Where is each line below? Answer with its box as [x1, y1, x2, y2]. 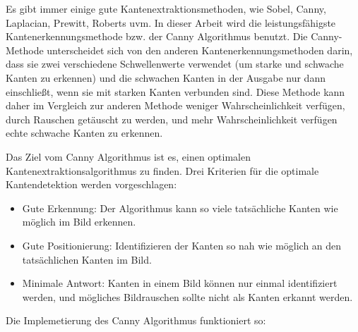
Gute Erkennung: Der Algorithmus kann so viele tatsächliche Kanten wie [22, 200, 338, 215]
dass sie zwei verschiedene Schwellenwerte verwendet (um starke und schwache [6, 56, 344, 71]
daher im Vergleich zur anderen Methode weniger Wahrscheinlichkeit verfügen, [6, 98, 345, 113]
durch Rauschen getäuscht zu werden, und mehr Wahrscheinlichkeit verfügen [6, 111, 338, 126]
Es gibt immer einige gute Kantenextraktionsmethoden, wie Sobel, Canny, [6, 1, 326, 16]
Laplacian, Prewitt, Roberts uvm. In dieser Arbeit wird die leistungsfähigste [6, 15, 336, 30]
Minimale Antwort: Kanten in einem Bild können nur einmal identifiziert [22, 276, 338, 290]
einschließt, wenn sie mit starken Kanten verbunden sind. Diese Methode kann [6, 84, 345, 99]
